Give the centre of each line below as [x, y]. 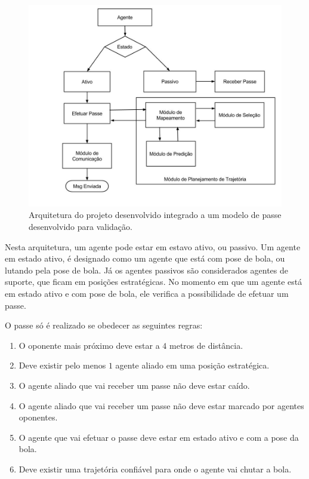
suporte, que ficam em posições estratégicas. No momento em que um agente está [154, 282]
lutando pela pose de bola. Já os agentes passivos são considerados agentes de [147, 270]
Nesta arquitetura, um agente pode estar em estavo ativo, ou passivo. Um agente [153, 246]
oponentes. [38, 417]
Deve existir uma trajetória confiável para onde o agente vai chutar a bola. [155, 469]
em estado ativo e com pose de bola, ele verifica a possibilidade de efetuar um [147, 293]
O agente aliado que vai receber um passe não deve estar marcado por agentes [161, 405]
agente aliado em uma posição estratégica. [192, 365]
